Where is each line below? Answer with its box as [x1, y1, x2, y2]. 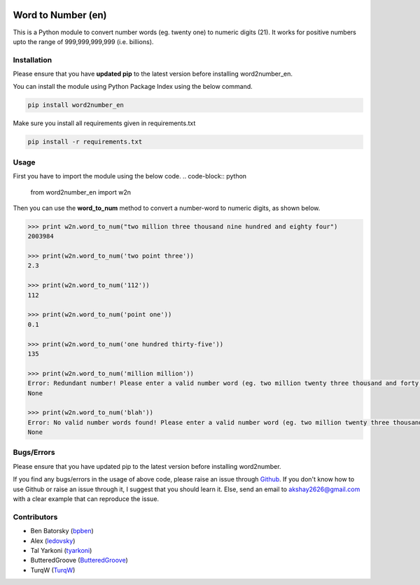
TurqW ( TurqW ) [30, 565, 76, 574]
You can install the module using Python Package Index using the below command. [13, 83, 253, 91]
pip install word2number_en [27, 101, 124, 109]
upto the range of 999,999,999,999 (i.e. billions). [13, 37, 154, 45]
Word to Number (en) [13, 9, 108, 21]
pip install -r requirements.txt [27, 138, 143, 146]
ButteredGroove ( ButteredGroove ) [30, 556, 129, 565]
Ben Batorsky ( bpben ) [30, 527, 94, 535]
